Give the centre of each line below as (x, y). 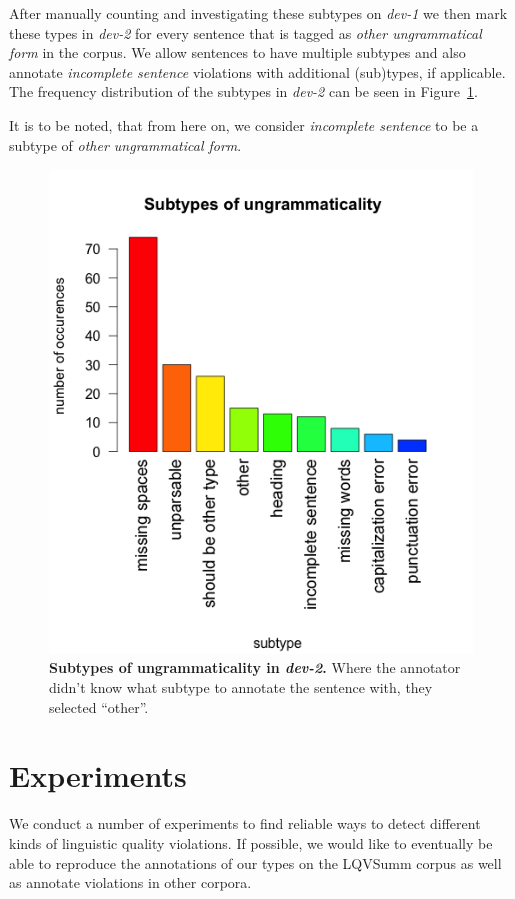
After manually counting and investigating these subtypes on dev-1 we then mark (258, 13)
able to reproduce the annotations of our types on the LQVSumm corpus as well (255, 862)
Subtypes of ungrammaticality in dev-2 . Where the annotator (255, 667)
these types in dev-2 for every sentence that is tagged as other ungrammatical (245, 32)
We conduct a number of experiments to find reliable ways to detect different (245, 823)
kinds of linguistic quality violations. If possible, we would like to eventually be (251, 842)
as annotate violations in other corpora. (130, 882)
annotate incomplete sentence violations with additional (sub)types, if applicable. (257, 71)
